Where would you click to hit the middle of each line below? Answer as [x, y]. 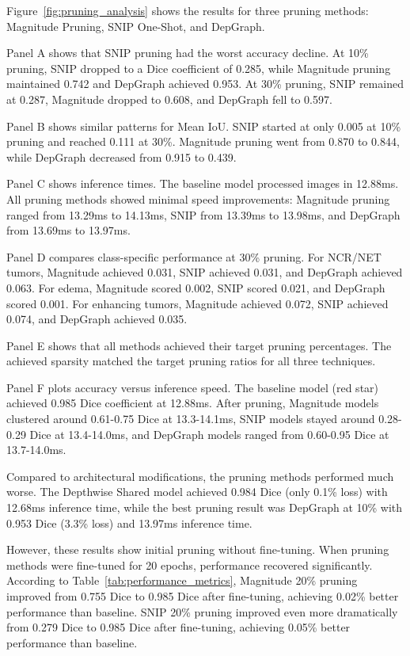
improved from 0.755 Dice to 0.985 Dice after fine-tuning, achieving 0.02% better [203, 596]
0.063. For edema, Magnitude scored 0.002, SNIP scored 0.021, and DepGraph [196, 287]
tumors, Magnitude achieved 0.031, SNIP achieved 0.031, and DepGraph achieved [205, 272]
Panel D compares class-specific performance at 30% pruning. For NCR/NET [194, 256]
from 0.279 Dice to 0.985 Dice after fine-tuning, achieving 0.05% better [178, 627]
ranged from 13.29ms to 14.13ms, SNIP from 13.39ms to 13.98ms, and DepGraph [203, 214]
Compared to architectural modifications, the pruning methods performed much [200, 476]
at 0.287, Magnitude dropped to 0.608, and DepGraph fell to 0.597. [169, 99]
